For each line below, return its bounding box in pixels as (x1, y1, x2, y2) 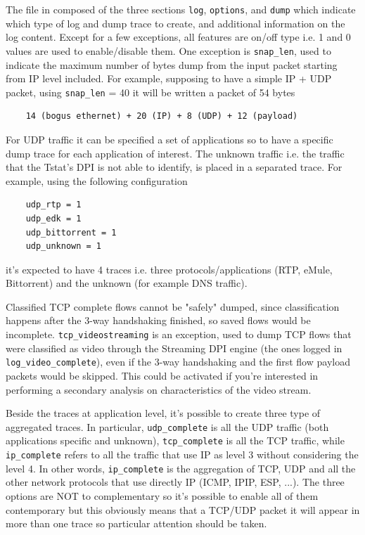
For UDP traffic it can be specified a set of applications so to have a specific (6, 131, 333, 146)
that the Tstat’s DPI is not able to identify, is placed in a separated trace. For (6, 160, 342, 174)
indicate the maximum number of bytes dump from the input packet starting (6, 57, 338, 72)
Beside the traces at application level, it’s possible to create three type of (6, 406, 321, 420)
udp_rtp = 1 (25, 200, 82, 210)
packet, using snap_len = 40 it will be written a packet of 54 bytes (6, 84, 295, 99)
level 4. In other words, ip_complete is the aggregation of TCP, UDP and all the (6, 460, 356, 475)
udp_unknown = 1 (25, 241, 102, 252)
